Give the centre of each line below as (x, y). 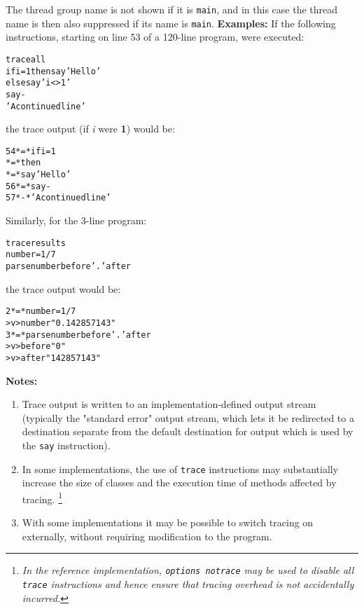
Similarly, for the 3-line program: (76, 220)
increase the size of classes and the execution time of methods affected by (179, 483)
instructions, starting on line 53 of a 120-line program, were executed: (155, 37)
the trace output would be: (63, 288)
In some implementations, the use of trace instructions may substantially (180, 468)
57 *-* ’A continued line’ (58, 198)
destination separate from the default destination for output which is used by (188, 431)
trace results (36, 243)
